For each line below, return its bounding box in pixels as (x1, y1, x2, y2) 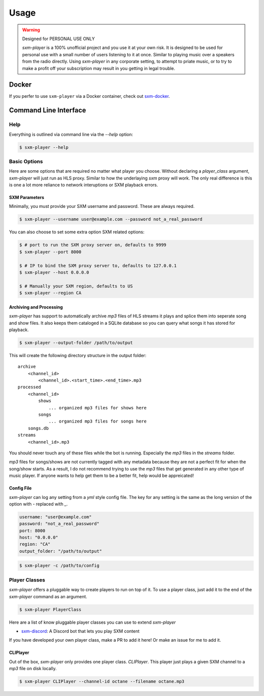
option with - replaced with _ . (9, 501, 68, 507)
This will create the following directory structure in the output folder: (9, 352, 147, 358)
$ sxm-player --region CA (19, 290, 82, 296)
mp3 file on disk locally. (9, 666, 57, 672)
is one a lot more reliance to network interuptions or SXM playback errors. (9, 182, 158, 188)
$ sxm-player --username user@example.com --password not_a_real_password (19, 217, 203, 222)
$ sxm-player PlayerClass (19, 606, 82, 612)
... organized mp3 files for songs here (48, 419, 147, 424)
